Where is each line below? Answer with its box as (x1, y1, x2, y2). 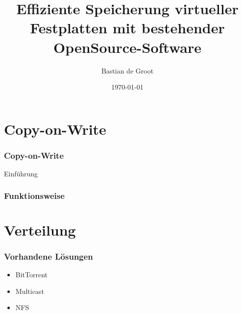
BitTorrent (15, 269, 48, 280)
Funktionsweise (4, 189, 65, 201)
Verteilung (4, 219, 76, 240)
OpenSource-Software (53, 37, 202, 57)
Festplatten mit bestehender (30, 18, 225, 38)
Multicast (15, 286, 44, 296)
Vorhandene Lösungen (4, 250, 93, 262)
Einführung (4, 169, 38, 179)
